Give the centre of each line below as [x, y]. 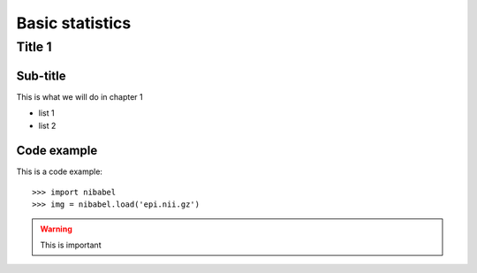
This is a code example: [60, 171]
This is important [71, 245]
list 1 [46, 113]
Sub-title [41, 76]
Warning [56, 229]
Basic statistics [74, 23]
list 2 [47, 125]
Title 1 [34, 47]
